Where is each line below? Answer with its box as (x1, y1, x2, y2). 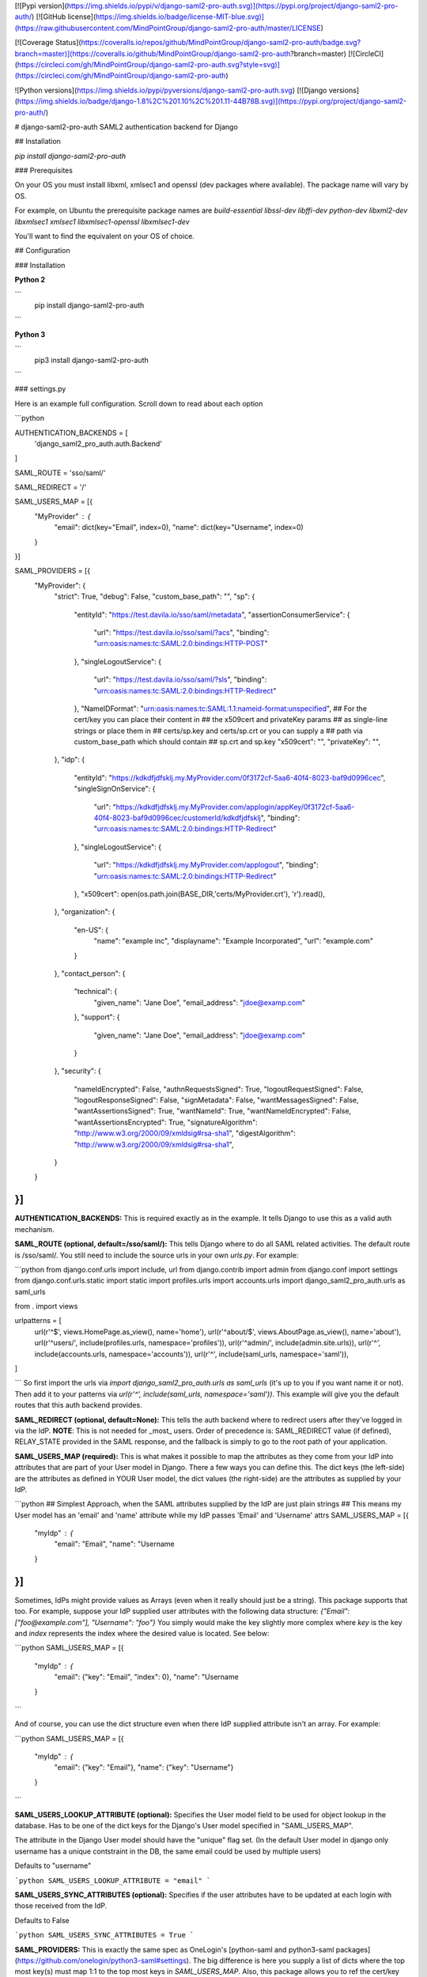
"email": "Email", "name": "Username (54, 1539, 175, 1549)
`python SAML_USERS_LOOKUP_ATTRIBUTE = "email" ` (14, 1876, 211, 1885)
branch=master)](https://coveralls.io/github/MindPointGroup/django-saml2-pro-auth (14, 48, 291, 59)
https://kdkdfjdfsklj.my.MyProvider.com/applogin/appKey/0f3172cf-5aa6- (115, 802, 355, 811)
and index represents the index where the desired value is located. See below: (14, 1628, 270, 1638)
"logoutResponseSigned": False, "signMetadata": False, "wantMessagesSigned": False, (74, 1095, 359, 1105)
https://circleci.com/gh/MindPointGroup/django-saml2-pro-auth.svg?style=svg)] (17, 59, 281, 69)
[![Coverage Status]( (14, 38, 82, 47)
